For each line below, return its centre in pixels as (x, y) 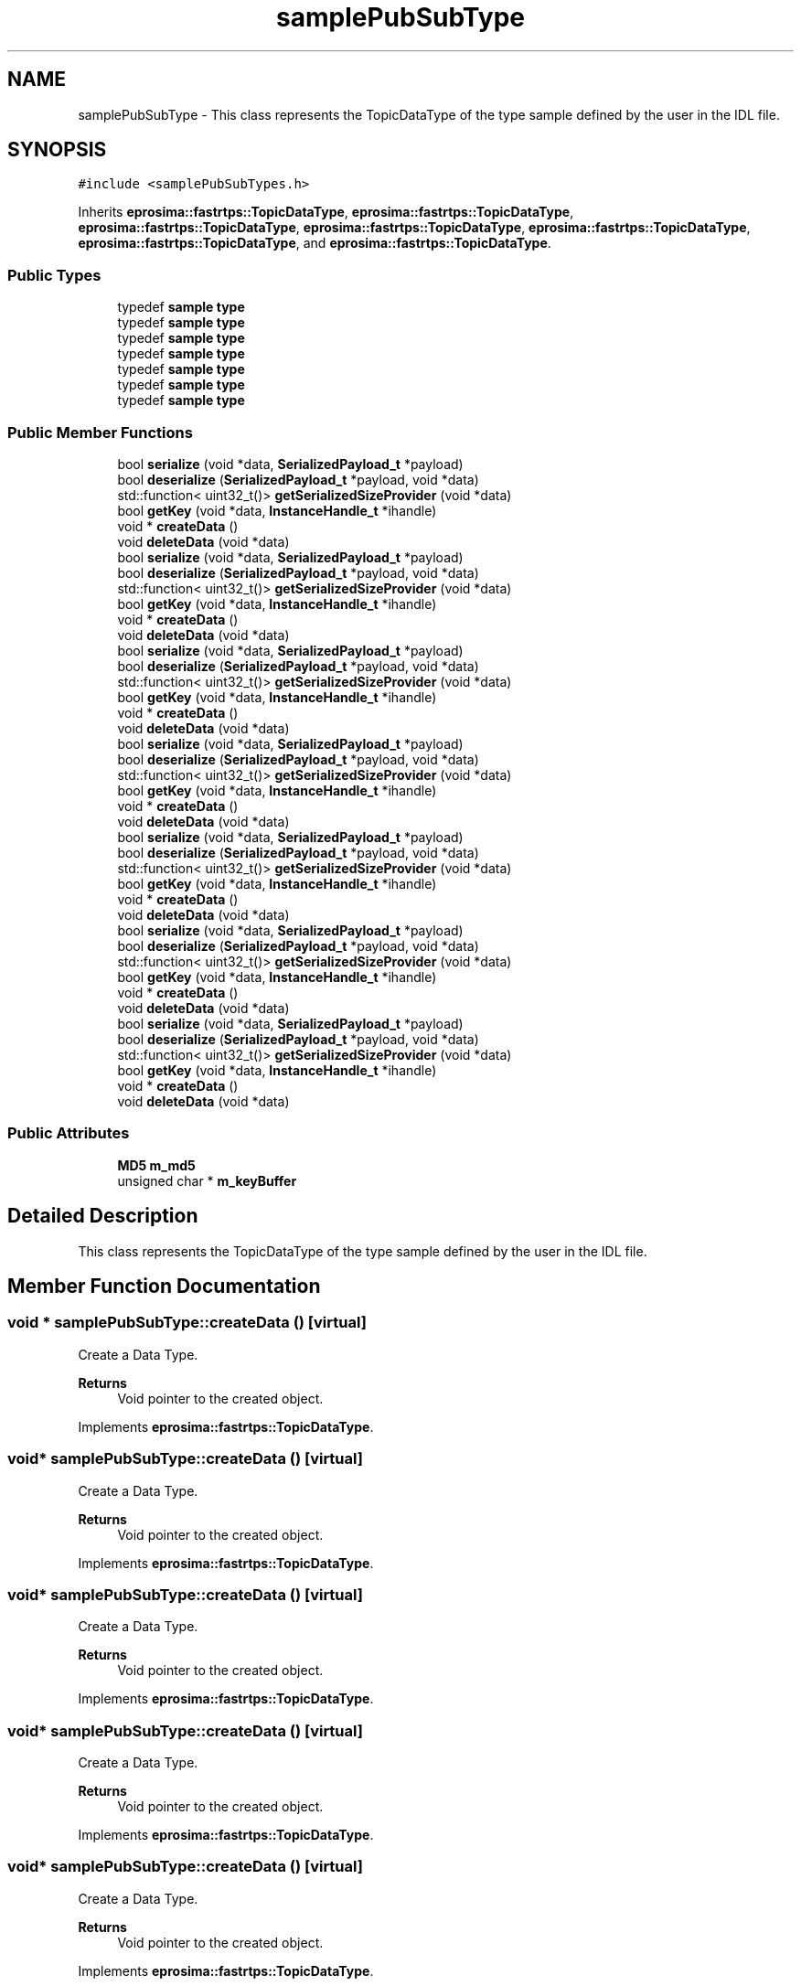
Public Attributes (69, 1133)
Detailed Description (103, 1216)
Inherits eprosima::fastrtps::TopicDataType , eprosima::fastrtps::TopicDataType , (326, 212)
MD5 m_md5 (156, 1165)
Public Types (54, 275)
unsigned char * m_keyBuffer (207, 1180)
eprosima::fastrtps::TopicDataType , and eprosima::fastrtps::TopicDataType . (315, 243)
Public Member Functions (100, 432)
